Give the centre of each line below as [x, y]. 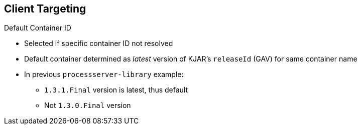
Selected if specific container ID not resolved [99, 43]
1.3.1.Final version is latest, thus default [116, 90]
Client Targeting [45, 9]
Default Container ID [38, 28]
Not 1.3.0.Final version [88, 105]
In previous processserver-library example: [104, 74]
